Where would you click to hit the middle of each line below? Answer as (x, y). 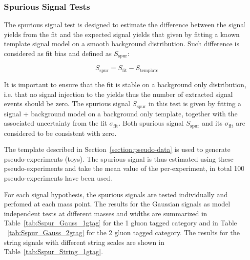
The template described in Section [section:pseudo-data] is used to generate (117, 149)
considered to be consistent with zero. (60, 133)
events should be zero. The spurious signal (67, 103)
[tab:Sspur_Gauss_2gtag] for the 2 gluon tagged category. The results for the (124, 232)
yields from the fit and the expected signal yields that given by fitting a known (122, 34)
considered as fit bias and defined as (58, 53)
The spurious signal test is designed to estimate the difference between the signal (125, 25)
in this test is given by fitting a (195, 103)
